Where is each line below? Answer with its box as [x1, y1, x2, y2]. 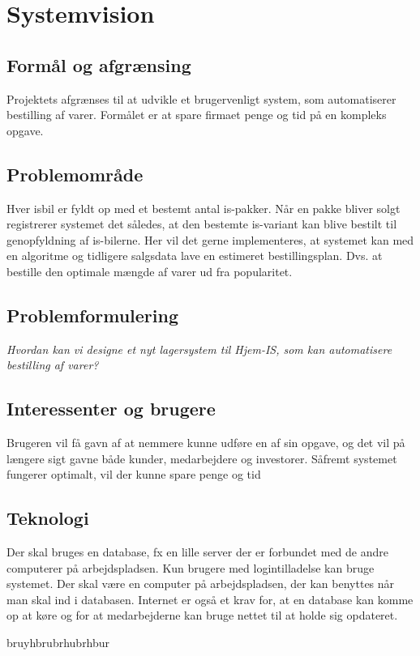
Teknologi [6, 505, 89, 530]
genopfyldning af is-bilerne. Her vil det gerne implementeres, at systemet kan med [6, 231, 414, 248]
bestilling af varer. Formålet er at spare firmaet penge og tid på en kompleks [6, 106, 387, 123]
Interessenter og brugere [6, 396, 216, 421]
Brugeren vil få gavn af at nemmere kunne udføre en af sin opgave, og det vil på [6, 434, 405, 451]
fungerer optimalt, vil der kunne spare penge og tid [6, 466, 261, 483]
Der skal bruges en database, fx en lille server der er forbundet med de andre [6, 543, 388, 560]
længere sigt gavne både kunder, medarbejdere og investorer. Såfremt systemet [6, 449, 397, 466]
